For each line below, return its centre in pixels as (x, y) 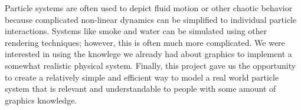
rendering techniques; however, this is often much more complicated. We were (145, 42)
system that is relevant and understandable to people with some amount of (140, 89)
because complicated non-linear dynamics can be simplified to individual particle (151, 19)
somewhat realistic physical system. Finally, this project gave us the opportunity (150, 65)
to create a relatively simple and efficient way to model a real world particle (142, 77)
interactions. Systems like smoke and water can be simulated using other (136, 31)
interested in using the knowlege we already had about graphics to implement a (148, 54)
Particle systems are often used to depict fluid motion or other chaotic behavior (149, 8)
